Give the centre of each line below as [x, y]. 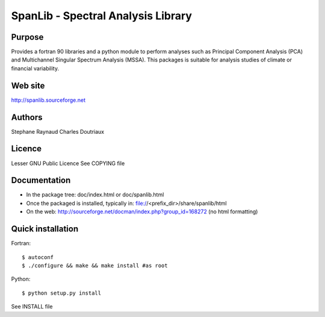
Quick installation [45, 229]
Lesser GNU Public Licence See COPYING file [68, 163]
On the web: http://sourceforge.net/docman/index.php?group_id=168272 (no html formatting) [142, 212]
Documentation [41, 180]
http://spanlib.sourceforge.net [48, 100]
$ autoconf [38, 257]
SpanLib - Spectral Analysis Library [102, 16]
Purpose [27, 37]
